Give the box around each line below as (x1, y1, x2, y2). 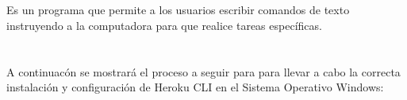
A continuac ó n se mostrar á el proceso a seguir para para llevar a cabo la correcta (6, 63, 401, 80)
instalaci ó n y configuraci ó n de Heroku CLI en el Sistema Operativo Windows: (6, 79, 384, 95)
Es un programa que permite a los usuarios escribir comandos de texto (6, 2, 350, 18)
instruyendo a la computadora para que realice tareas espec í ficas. (6, 17, 322, 33)
